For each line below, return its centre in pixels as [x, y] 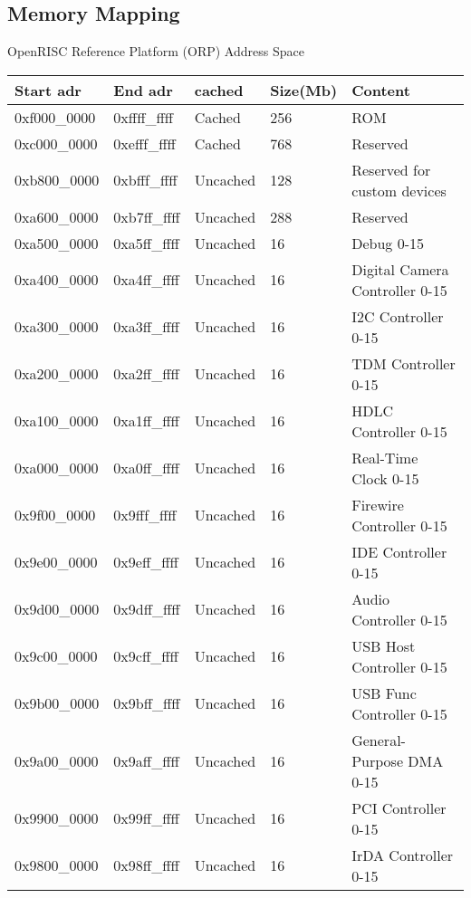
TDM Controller [404, 363]
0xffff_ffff [144, 117]
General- [379, 740]
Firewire [378, 504]
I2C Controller [398, 316]
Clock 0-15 [385, 478]
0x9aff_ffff [146, 760]
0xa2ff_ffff [146, 374]
